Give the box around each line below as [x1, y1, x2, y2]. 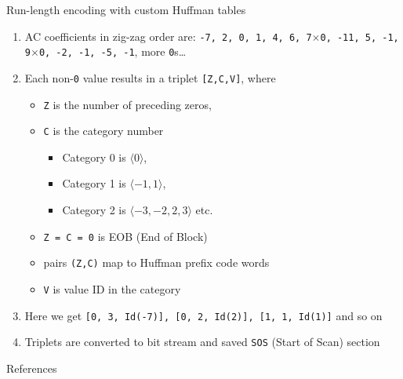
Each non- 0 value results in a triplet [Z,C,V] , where [24, 69, 276, 86]
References [6, 359, 57, 376]
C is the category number [43, 122, 164, 139]
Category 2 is [62, 202, 126, 218]
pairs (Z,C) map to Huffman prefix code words [43, 254, 270, 271]
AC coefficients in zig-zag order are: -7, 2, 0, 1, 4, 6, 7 [24, 27, 312, 44]
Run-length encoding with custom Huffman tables [6, 2, 246, 17]
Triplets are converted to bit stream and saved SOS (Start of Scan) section [24, 333, 380, 350]
